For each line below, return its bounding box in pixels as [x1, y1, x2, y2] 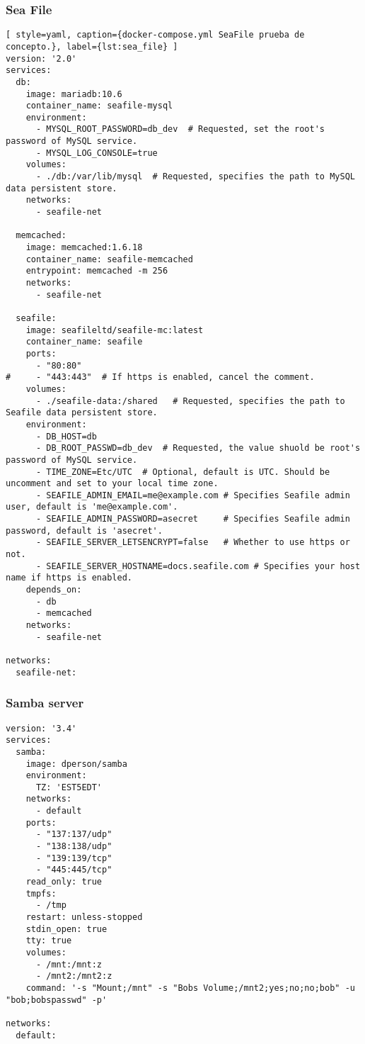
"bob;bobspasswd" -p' [6, 994, 108, 1005]
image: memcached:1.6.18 [25, 242, 143, 253]
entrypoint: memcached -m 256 [25, 266, 168, 276]
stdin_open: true [25, 924, 108, 934]
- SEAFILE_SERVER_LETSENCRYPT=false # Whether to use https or [35, 537, 350, 548]
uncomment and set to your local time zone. [6, 478, 219, 489]
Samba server [6, 694, 84, 712]
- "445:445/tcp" [35, 865, 112, 875]
